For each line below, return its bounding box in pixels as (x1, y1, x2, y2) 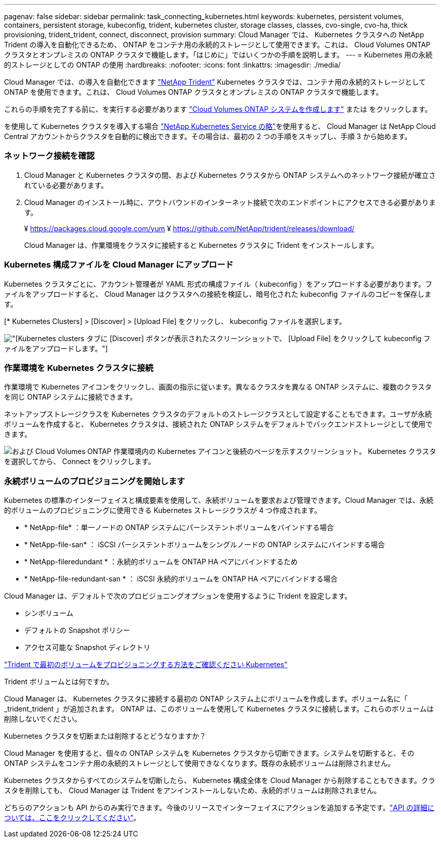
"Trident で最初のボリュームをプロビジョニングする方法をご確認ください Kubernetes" (4, 660, 287, 669)
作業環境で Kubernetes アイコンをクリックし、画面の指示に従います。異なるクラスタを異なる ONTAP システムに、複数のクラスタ (4, 382, 432, 392)
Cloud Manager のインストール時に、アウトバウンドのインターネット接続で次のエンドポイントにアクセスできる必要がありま (24, 198, 436, 207)
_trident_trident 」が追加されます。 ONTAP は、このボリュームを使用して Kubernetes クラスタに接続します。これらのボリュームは (4, 704, 434, 713)
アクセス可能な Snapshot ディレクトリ (24, 643, 151, 652)
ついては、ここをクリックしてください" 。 (4, 813, 140, 822)
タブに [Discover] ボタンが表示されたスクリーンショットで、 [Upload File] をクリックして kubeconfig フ (86, 334, 431, 343)
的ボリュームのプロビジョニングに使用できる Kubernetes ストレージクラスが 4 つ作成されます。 (4, 506, 321, 514)
